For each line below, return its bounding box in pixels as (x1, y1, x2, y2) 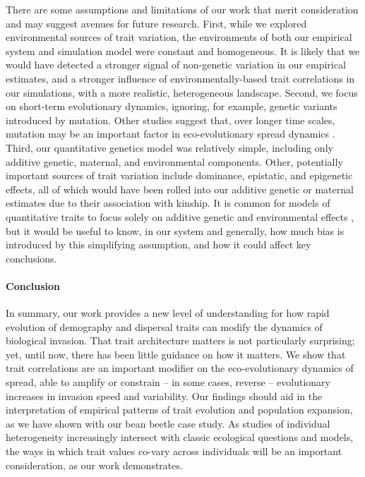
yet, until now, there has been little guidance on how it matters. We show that (6, 346, 346, 361)
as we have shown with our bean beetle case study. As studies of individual (6, 416, 330, 430)
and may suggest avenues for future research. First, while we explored (6, 16, 307, 30)
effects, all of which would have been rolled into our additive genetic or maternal (6, 181, 354, 196)
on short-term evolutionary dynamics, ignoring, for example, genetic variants (6, 99, 337, 114)
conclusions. (6, 250, 57, 265)
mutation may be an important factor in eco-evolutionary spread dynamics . (6, 126, 335, 141)
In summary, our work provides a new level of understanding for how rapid (6, 306, 330, 320)
